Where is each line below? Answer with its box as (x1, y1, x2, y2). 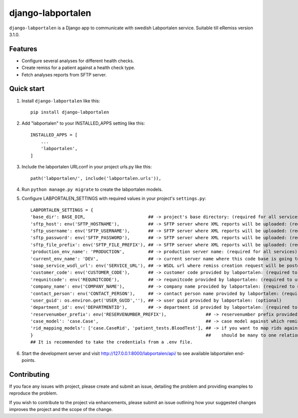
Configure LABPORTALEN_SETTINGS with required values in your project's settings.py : (21, 195, 206, 201)
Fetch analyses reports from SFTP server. (21, 72, 107, 78)
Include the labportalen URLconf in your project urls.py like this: (21, 164, 152, 170)
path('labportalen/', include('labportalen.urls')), (30, 175, 161, 181)
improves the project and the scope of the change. (9, 407, 113, 413)
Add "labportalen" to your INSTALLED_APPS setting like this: (21, 120, 145, 126)
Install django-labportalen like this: (21, 97, 100, 104)
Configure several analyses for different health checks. (21, 58, 134, 64)
